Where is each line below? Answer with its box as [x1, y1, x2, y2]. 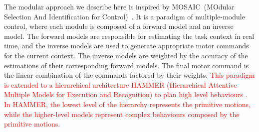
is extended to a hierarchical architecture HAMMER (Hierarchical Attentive [4, 79, 237, 90]
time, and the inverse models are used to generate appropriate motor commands [4, 40, 249, 51]
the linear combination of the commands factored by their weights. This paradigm [4, 70, 255, 80]
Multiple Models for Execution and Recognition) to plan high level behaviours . [4, 89, 248, 100]
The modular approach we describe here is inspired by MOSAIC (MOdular [4, 1, 235, 11]
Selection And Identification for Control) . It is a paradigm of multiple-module [4, 11, 245, 21]
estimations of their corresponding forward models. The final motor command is [4, 60, 249, 70]
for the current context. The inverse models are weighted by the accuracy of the [4, 50, 248, 60]
